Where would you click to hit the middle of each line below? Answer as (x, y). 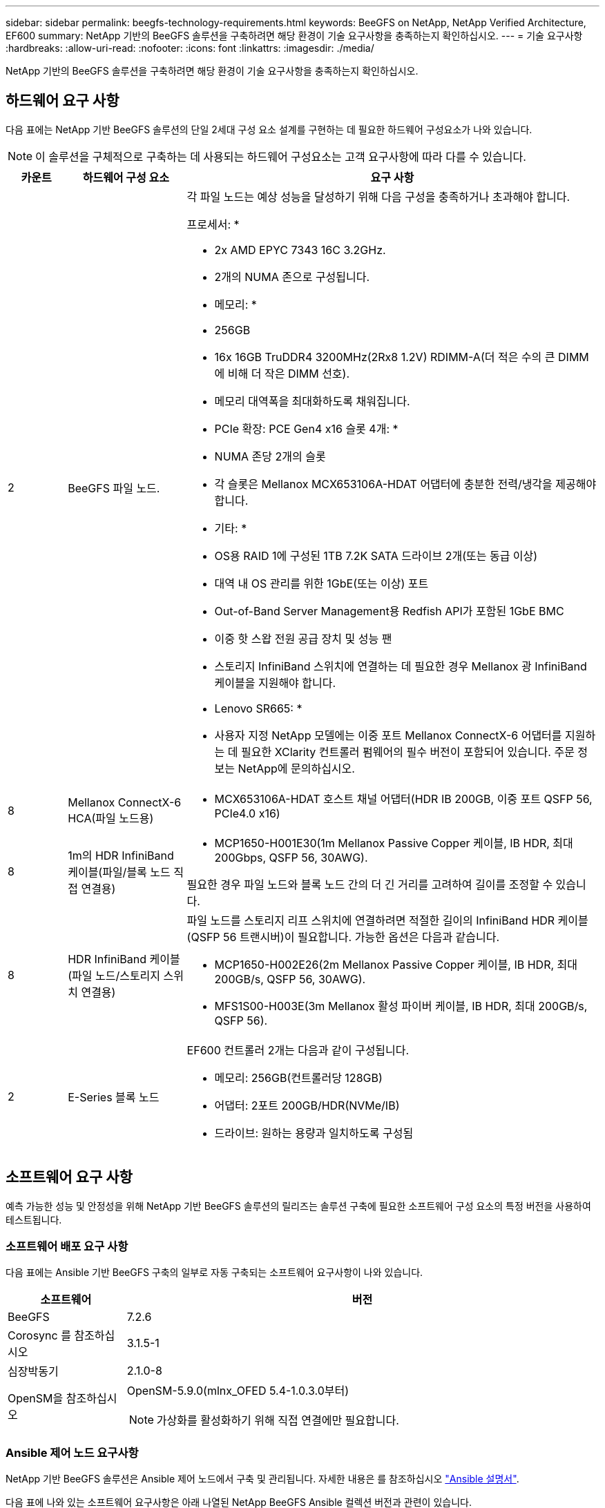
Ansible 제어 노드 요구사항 (72, 1452)
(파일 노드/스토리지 (114, 975)
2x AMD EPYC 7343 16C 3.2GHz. (300, 250)
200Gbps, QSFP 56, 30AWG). (291, 857)
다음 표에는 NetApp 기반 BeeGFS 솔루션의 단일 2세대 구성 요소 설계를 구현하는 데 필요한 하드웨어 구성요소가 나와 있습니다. (269, 129)
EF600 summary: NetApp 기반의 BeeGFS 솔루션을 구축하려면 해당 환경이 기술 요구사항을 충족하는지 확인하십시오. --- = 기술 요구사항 (294, 36)
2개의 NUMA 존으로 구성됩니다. (292, 277)
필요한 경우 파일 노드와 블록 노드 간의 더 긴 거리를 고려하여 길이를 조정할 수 (370, 884)
